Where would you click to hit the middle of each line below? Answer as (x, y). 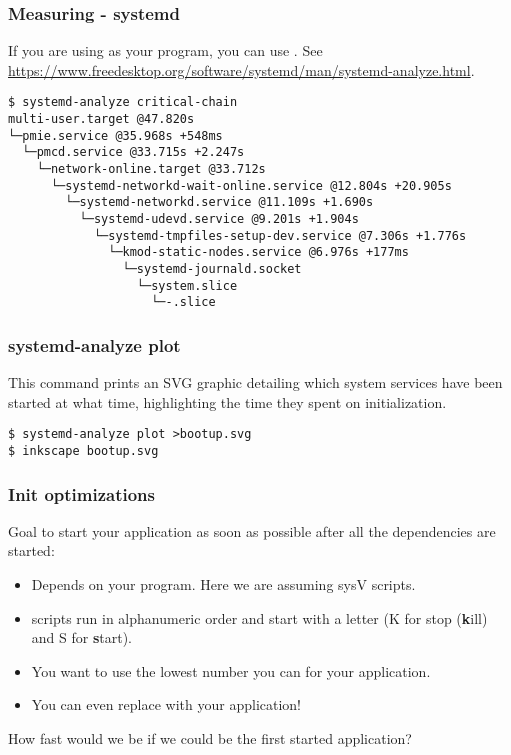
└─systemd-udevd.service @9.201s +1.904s (219, 219)
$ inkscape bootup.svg (83, 451)
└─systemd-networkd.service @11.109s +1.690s (219, 202)
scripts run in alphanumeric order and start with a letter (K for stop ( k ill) (259, 617)
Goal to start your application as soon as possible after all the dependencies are (252, 530)
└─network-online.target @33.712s (151, 169)
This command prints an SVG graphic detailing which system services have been (255, 382)
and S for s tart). (81, 637)
